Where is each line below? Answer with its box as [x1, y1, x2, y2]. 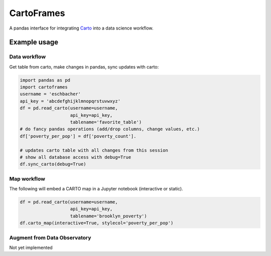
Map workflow [9, 175, 45, 182]
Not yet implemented [9, 244, 53, 250]
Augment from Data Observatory [9, 234, 91, 241]
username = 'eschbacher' [20, 91, 81, 97]
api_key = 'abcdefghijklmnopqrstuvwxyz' [20, 98, 120, 104]
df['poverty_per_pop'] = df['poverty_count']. [20, 133, 137, 139]
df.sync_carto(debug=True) [20, 161, 86, 167]
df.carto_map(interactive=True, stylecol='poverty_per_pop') [20, 220, 174, 226]
